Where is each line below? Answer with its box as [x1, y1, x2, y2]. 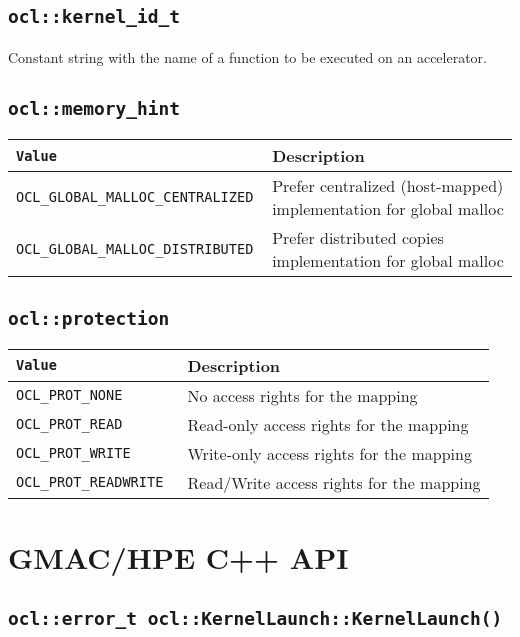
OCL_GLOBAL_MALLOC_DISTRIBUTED [16, 241, 254, 258]
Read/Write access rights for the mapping [187, 470, 481, 494]
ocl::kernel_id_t [8, 6, 180, 28]
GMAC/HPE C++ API [8, 537, 349, 578]
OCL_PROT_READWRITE [16, 474, 164, 491]
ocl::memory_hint [8, 97, 180, 119]
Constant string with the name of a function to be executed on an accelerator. [8, 46, 487, 67]
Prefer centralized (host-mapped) [272, 174, 504, 198]
